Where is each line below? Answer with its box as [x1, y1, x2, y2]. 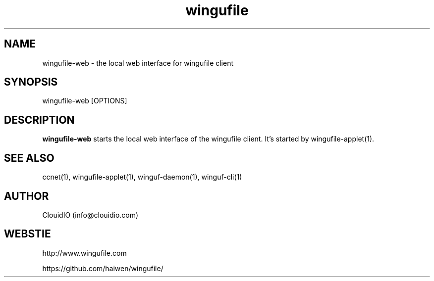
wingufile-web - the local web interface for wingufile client [42, 58, 234, 67]
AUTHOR [4, 189, 49, 202]
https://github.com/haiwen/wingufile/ [42, 264, 163, 273]
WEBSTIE [4, 228, 51, 240]
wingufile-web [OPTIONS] [42, 96, 127, 105]
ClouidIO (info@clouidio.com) [42, 210, 139, 219]
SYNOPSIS [4, 76, 58, 89]
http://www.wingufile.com [42, 248, 127, 257]
